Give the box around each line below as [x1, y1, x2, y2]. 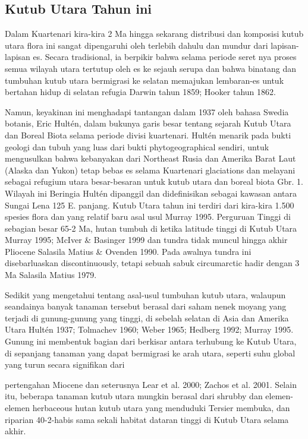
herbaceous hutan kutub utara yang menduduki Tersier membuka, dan [32, 402, 290, 414]
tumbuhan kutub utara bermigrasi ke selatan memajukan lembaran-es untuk [5, 74, 284, 86]
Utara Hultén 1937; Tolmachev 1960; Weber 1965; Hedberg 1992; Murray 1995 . [5, 323, 294, 336]
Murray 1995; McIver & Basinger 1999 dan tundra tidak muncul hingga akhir [5, 233, 288, 246]
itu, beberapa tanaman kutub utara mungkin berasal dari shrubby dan [5, 390, 263, 402]
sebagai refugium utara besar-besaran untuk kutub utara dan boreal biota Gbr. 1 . [5, 175, 303, 188]
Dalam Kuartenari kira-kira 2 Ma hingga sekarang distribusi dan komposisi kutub [5, 27, 304, 40]
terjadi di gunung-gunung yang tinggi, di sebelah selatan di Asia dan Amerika [5, 311, 289, 324]
